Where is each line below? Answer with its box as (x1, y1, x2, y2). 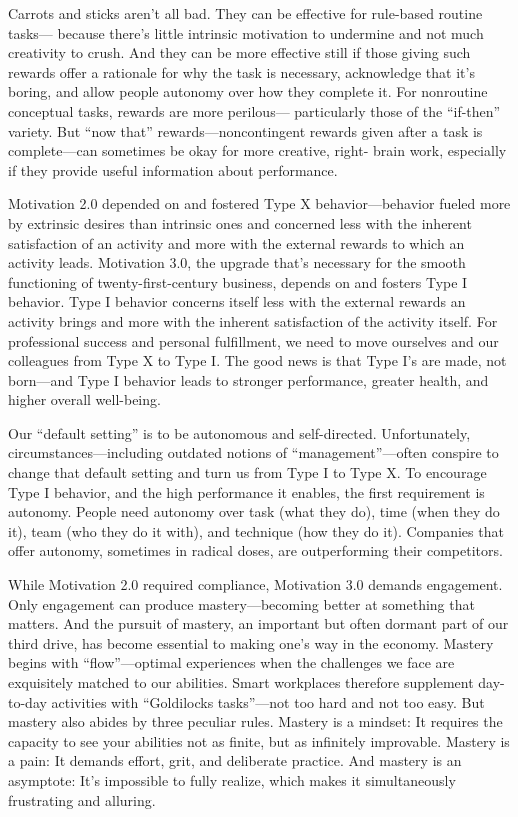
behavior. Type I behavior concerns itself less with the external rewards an (8, 291, 466, 312)
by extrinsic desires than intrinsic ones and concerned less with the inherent (8, 212, 472, 233)
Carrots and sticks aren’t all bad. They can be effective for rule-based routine (8, 3, 483, 23)
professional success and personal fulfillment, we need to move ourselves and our (8, 330, 499, 351)
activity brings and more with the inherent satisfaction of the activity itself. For (8, 310, 498, 331)
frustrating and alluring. (8, 789, 156, 810)
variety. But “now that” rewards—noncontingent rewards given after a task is (8, 120, 483, 141)
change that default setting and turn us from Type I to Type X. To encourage (8, 462, 487, 483)
